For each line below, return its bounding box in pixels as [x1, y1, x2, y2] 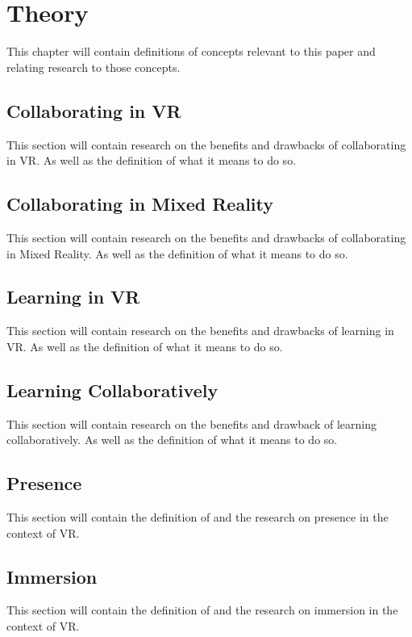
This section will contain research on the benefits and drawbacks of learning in [6, 322, 394, 339]
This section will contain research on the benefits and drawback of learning [6, 415, 377, 432]
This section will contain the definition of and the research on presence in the [6, 509, 389, 526]
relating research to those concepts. [6, 58, 181, 75]
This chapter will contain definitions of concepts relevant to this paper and [6, 43, 376, 60]
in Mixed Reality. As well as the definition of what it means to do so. [6, 245, 348, 262]
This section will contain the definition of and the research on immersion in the [6, 601, 398, 618]
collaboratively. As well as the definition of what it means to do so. [6, 431, 338, 448]
